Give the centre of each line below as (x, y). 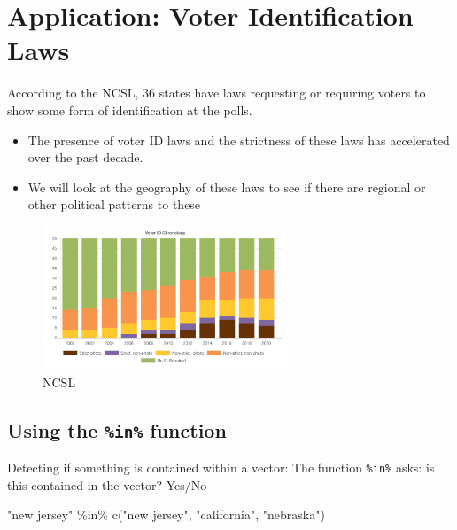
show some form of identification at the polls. (130, 109)
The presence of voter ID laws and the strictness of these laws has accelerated (239, 140)
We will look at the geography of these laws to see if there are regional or (227, 187)
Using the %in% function (117, 429)
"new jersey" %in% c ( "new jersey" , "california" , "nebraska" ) (166, 514)
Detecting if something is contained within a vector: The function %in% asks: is (221, 468)
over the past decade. (85, 157)
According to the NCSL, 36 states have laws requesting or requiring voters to (217, 93)
